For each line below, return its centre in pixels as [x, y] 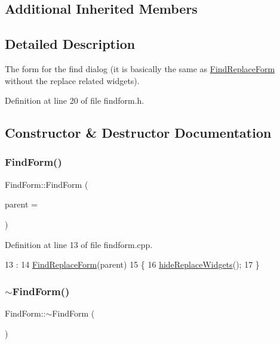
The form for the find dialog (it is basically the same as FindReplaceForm [140, 68]
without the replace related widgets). [72, 80]
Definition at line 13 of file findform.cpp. [79, 244]
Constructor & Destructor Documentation [138, 133]
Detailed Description [70, 44]
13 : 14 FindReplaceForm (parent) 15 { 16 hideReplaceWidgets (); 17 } [132, 264]
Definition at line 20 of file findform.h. [75, 100]
